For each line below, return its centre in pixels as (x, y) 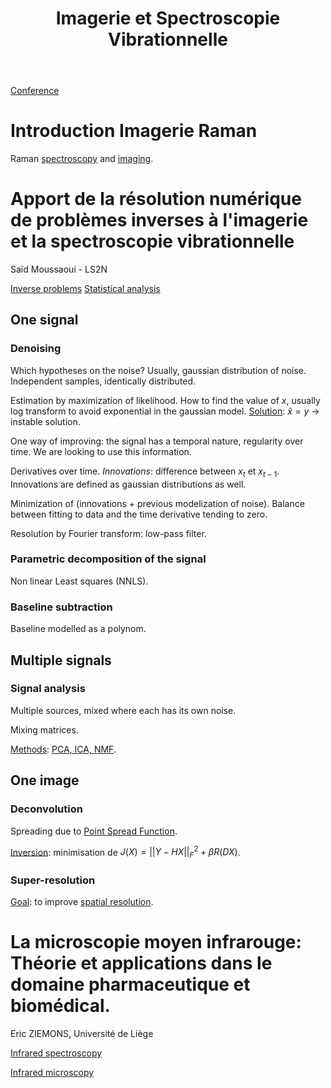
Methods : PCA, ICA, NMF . (63, 749)
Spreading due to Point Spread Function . (94, 831)
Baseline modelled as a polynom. (78, 629)
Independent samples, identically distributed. (103, 381)
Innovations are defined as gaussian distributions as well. (128, 484)
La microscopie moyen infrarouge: (156, 942)
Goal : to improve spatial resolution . (82, 902)
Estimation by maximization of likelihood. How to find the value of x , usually (165, 400)
